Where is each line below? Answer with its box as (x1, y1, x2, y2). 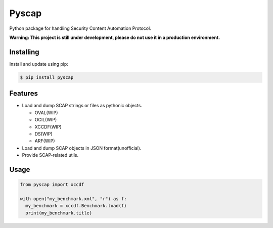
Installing (9, 48, 40, 56)
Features (9, 89, 38, 98)
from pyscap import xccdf (20, 182, 84, 188)
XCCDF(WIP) (34, 124, 62, 130)
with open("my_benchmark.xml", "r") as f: (20, 196, 127, 202)
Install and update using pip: (9, 61, 68, 67)
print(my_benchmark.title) (25, 210, 93, 216)
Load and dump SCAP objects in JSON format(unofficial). (22, 145, 142, 151)
